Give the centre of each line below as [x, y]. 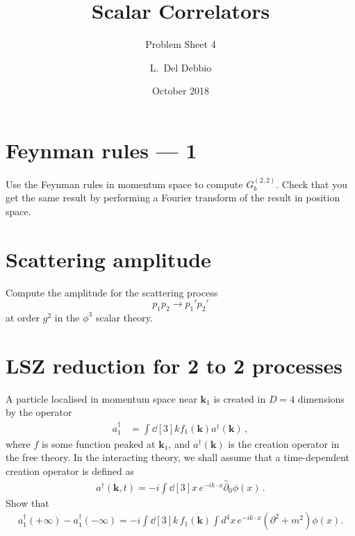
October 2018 [181, 91]
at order [23, 317]
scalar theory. [124, 317]
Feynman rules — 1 [101, 150]
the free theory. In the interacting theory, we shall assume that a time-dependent [178, 457]
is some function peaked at [99, 443]
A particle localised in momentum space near [101, 398]
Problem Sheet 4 [181, 44]
